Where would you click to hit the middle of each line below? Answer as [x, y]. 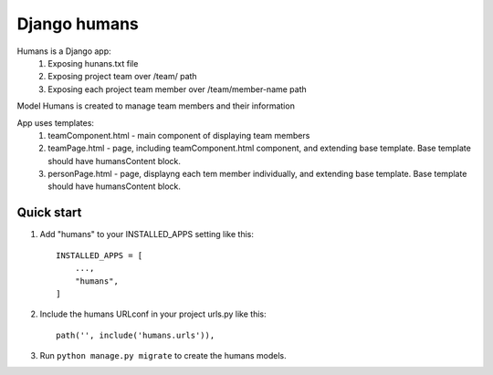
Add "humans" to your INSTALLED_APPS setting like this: [147, 234]
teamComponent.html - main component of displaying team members [179, 135]
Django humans [78, 24]
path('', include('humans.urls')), [136, 335]
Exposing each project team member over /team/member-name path [178, 89]
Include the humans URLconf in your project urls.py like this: [153, 314]
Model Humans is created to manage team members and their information [156, 106]
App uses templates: [56, 122]
